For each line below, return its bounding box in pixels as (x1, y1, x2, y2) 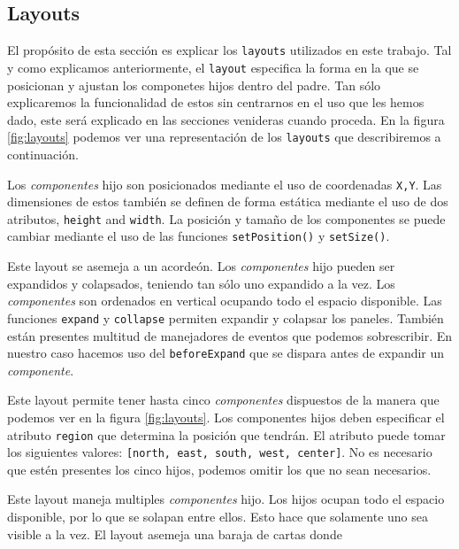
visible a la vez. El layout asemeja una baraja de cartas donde (7, 524, 342, 543)
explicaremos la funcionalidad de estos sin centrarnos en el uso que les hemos (7, 93, 425, 112)
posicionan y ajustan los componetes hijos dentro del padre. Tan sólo (7, 75, 381, 94)
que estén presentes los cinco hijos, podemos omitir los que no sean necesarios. (7, 460, 432, 478)
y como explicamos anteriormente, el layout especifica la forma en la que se (7, 58, 419, 76)
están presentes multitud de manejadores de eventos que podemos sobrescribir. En (7, 326, 453, 344)
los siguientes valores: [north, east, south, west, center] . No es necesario (7, 443, 432, 461)
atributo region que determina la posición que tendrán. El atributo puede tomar (7, 425, 446, 444)
